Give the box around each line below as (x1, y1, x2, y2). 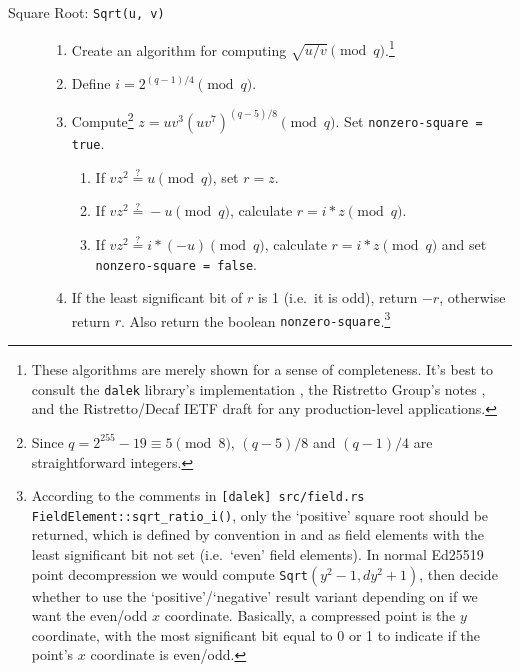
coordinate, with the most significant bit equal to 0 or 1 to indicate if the (31, 624, 481, 645)
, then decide (419, 563, 498, 584)
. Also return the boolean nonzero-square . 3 (121, 307, 391, 331)
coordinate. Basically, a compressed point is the (164, 605, 456, 626)
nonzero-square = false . (95, 253, 257, 274)
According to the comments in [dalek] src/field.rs (31, 485, 365, 506)
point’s (31, 644, 74, 665)
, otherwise (439, 287, 506, 308)
